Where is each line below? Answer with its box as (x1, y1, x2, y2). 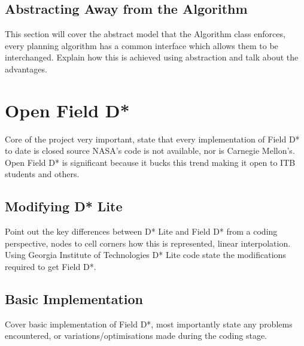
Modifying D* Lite (5, 197, 123, 216)
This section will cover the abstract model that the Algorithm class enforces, (5, 28, 285, 40)
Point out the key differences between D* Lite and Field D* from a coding (5, 225, 278, 238)
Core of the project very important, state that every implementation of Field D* (5, 132, 300, 145)
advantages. (5, 62, 47, 75)
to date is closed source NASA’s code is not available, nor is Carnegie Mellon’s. (5, 144, 295, 157)
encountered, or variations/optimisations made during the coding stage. (5, 329, 267, 342)
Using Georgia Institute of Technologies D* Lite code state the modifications (5, 248, 286, 261)
